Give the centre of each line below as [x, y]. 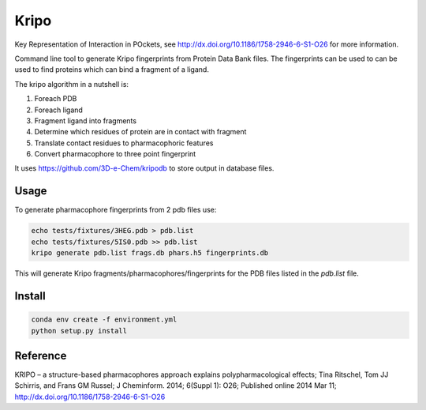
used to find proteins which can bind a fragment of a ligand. [112, 70]
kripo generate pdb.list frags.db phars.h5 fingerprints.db [150, 253]
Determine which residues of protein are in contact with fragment [140, 132]
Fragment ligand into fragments [86, 120]
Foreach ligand [58, 110]
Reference [41, 355]
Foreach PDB [56, 99]
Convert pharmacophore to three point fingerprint [115, 154]
